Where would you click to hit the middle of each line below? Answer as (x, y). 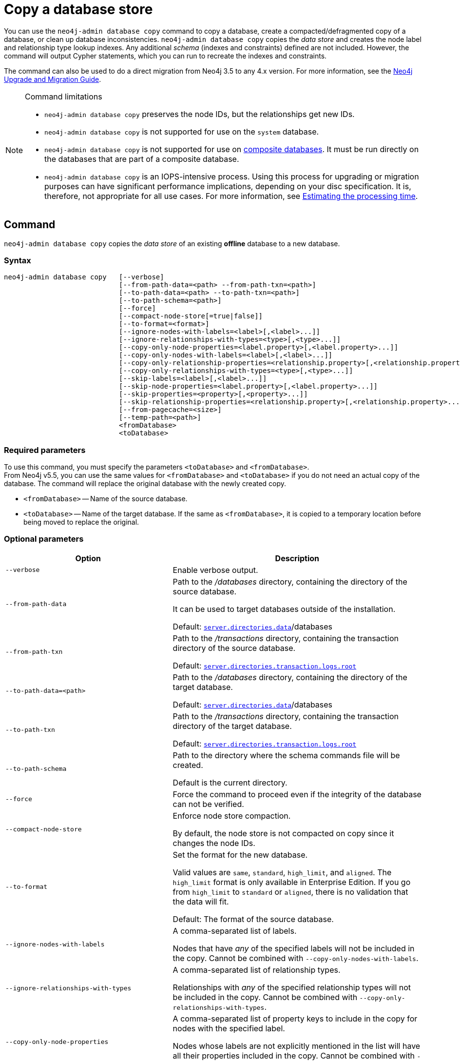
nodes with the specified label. (229, 1028)
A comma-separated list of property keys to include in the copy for (295, 1018)
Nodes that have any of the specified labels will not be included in (294, 948)
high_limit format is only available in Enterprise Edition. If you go (292, 882)
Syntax (18, 260)
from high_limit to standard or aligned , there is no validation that (290, 892)
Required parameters (45, 450)
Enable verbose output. (215, 570)
